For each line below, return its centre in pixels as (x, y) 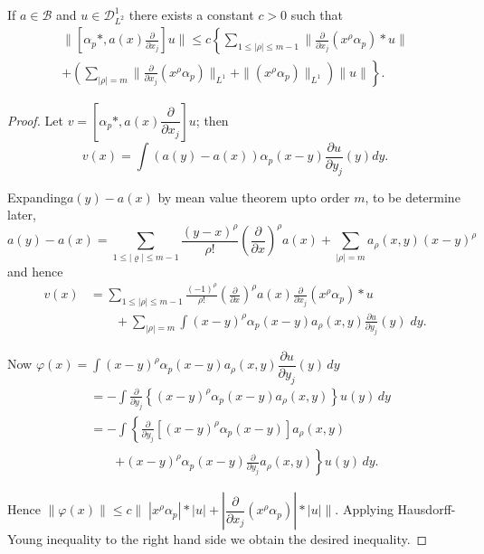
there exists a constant (191, 14)
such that (317, 14)
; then (212, 120)
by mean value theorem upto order (254, 197)
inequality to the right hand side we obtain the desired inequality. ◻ (237, 539)
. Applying (364, 509)
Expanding (37, 197)
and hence (35, 271)
